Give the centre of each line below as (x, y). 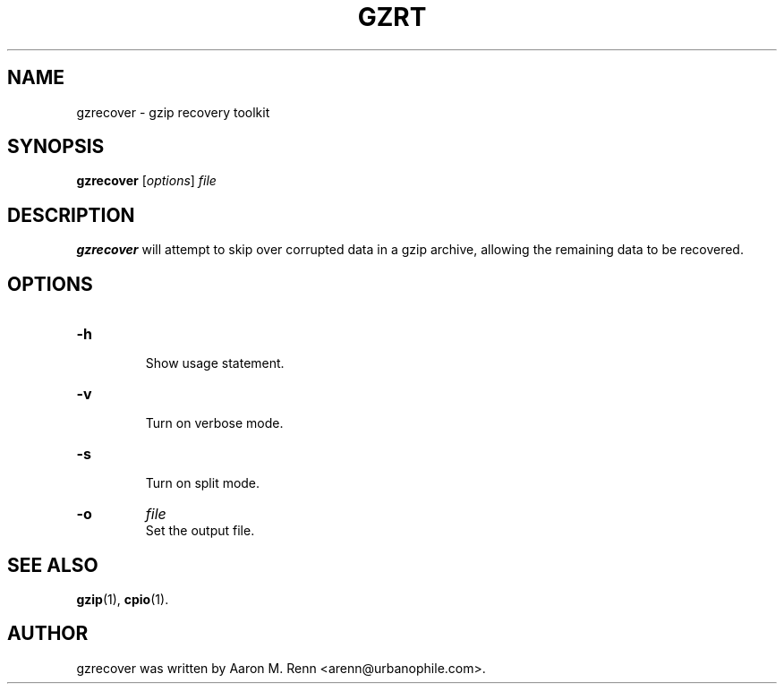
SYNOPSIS (56, 147)
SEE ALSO (53, 565)
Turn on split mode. (203, 483)
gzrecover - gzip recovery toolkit (173, 112)
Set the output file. (200, 531)
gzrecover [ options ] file (146, 181)
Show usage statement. (215, 363)
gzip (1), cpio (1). (123, 599)
